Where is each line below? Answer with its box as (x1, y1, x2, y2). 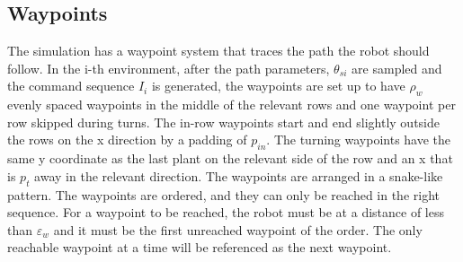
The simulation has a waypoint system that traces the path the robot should (7, 41, 430, 60)
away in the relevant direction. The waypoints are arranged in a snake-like (34, 166, 443, 185)
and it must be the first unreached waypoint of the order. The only (53, 220, 423, 239)
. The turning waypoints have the (266, 130, 451, 149)
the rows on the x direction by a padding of (7, 130, 247, 149)
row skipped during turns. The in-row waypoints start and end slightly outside (7, 112, 440, 131)
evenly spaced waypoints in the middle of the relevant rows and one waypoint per (7, 95, 456, 114)
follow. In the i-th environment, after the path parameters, (7, 58, 330, 77)
